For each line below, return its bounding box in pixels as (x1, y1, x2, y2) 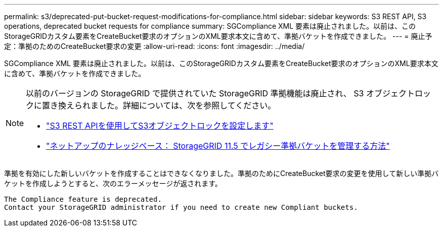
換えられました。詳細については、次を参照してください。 (58, 100, 276, 110)
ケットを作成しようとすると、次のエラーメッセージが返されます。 (4, 179, 222, 188)
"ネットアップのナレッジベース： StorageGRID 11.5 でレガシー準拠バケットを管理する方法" (46, 141, 390, 151)
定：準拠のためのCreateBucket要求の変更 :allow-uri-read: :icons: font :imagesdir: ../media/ (4, 42, 305, 50)
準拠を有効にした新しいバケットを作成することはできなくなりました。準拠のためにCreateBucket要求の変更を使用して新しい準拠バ (4, 169, 439, 178)
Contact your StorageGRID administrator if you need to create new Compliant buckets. (4, 203, 358, 211)
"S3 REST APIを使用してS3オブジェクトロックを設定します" (46, 121, 274, 131)
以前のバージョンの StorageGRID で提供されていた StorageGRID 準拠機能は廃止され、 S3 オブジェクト (26, 88, 415, 98)
